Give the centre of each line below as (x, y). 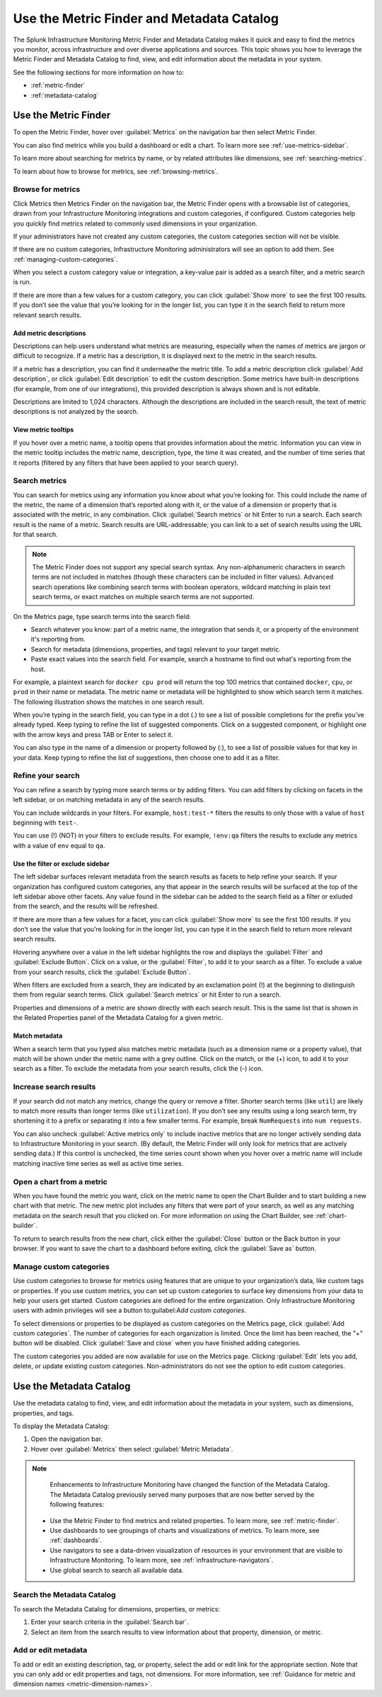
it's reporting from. (58, 639)
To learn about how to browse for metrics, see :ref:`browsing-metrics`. (116, 171)
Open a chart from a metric (60, 1181)
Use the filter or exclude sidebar (61, 864)
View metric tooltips (44, 430)
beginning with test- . (46, 822)
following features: (77, 1505)
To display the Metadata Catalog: (61, 1426)
